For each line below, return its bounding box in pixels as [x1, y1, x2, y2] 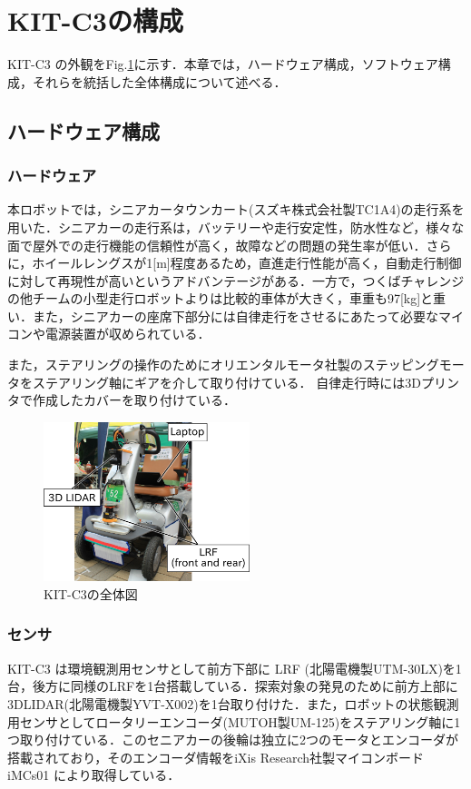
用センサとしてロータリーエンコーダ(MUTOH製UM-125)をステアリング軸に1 [7, 712, 461, 731]
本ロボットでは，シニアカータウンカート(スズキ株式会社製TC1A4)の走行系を [7, 200, 465, 219]
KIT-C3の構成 [7, 2, 183, 39]
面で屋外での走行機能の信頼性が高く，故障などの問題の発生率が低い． [7, 235, 427, 254]
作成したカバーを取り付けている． [32, 390, 236, 409]
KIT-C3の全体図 [44, 584, 138, 603]
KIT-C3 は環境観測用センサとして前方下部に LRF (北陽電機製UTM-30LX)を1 [7, 658, 462, 677]
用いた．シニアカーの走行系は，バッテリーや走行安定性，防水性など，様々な [7, 217, 465, 236]
